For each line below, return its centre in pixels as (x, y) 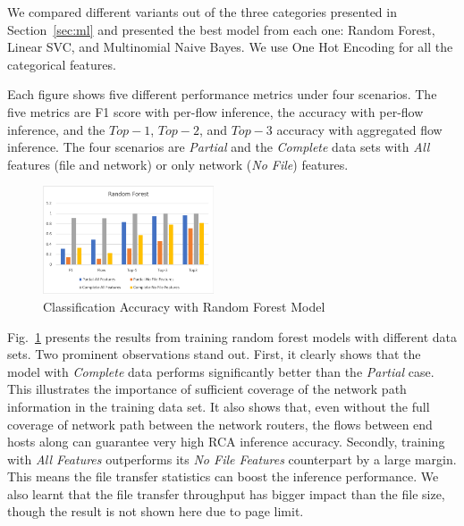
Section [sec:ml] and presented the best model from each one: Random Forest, (221, 29)
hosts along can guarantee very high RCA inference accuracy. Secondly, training (226, 442)
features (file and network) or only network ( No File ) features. (178, 164)
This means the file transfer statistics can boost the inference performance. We (223, 476)
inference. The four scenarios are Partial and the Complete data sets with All (219, 147)
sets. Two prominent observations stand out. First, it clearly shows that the (214, 354)
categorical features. (62, 64)
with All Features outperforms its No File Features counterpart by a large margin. (232, 459)
